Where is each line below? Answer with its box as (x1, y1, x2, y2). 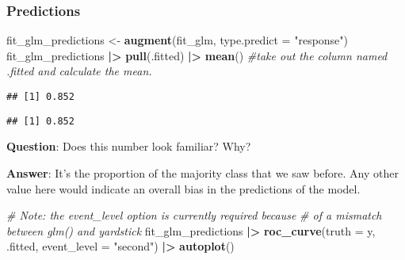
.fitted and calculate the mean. (6, 63, 152, 79)
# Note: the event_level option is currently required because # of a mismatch (6, 207, 382, 224)
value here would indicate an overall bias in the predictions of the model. (6, 180, 361, 197)
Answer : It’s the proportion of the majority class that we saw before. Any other (6, 164, 399, 181)
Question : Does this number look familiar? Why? (6, 138, 251, 155)
